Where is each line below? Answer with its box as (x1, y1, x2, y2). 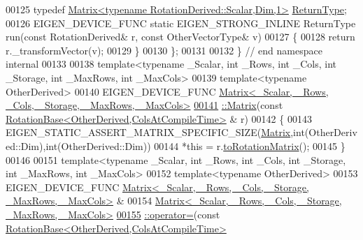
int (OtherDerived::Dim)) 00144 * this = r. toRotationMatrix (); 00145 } (45, 138, 346, 153)
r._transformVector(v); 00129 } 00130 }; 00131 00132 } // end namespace (6, 43, 322, 57)
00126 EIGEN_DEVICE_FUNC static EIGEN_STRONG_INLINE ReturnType (6, 15, 356, 30)
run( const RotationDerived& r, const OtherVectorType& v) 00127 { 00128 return (6, 29, 355, 44)
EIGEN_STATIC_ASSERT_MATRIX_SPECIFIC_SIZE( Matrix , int (6, 125, 305, 140)
